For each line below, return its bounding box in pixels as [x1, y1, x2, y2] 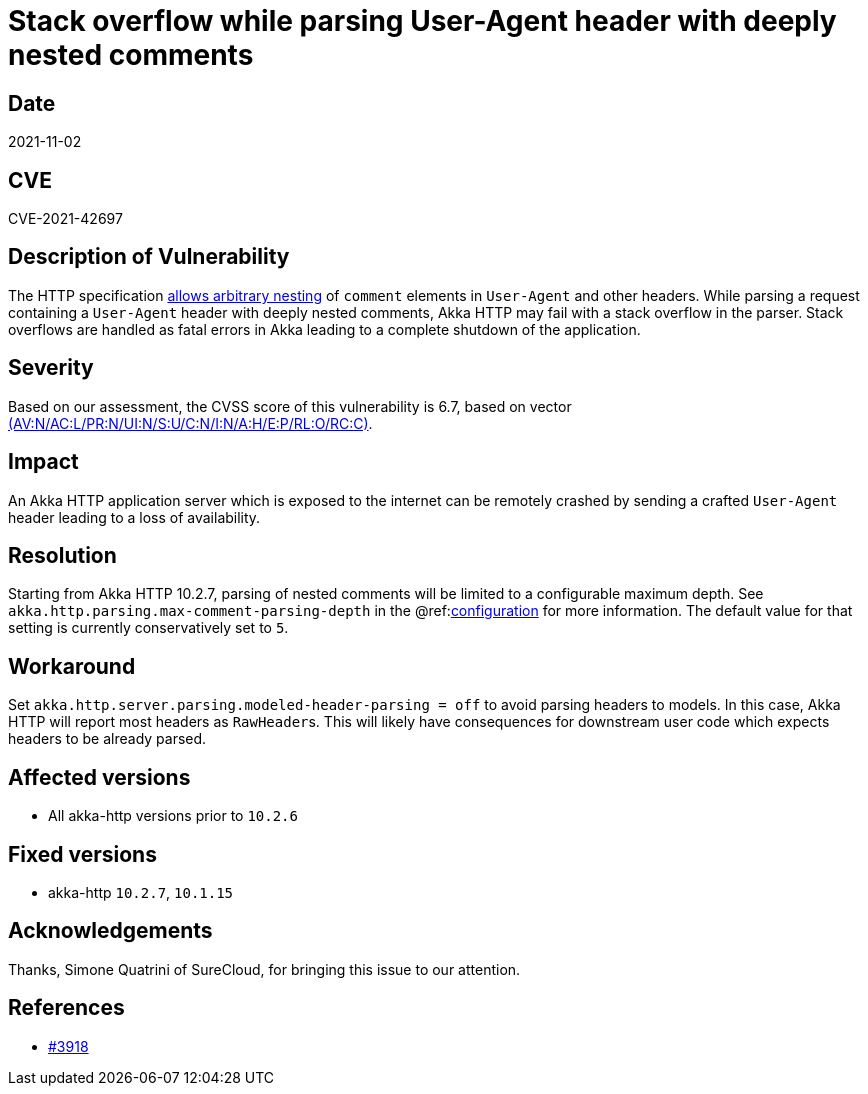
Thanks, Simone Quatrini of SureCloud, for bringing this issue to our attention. [8, 960, 521, 978]
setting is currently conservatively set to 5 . [8, 619, 289, 637]
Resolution [8, 542, 117, 568]
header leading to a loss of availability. [8, 508, 261, 526]
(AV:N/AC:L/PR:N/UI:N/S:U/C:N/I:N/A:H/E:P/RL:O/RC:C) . [8, 414, 373, 432]
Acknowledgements [8, 918, 213, 944]
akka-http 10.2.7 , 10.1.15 [48, 883, 234, 901]
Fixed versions [8, 841, 157, 867]
